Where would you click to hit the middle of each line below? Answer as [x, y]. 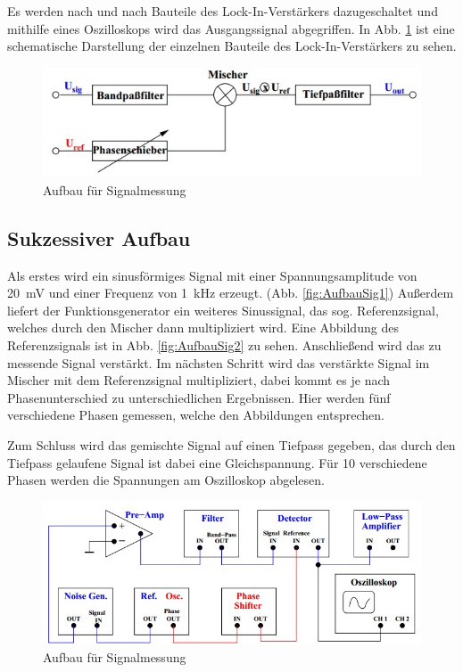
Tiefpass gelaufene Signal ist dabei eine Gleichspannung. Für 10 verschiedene [217, 462]
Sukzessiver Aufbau [99, 238]
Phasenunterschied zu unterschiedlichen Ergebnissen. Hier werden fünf [199, 397]
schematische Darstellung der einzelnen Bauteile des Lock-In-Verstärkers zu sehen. [232, 46]
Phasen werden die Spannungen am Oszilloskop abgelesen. [166, 480]
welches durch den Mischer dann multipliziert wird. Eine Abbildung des [203, 328]
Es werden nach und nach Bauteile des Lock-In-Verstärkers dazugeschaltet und [223, 11]
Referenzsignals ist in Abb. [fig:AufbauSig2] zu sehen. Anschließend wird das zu [224, 345]
